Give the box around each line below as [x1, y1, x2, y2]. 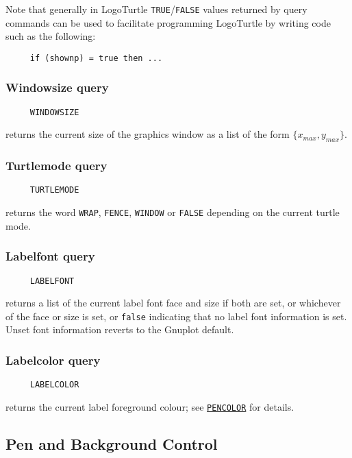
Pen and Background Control [5, 433, 218, 454]
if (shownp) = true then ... [29, 53, 163, 63]
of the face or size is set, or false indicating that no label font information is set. [5, 309, 347, 323]
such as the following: [5, 29, 96, 43]
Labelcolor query [5, 351, 101, 368]
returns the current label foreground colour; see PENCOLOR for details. [5, 399, 294, 413]
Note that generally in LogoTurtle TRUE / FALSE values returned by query [5, 2, 307, 16]
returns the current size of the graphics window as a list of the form [5, 127, 290, 141]
